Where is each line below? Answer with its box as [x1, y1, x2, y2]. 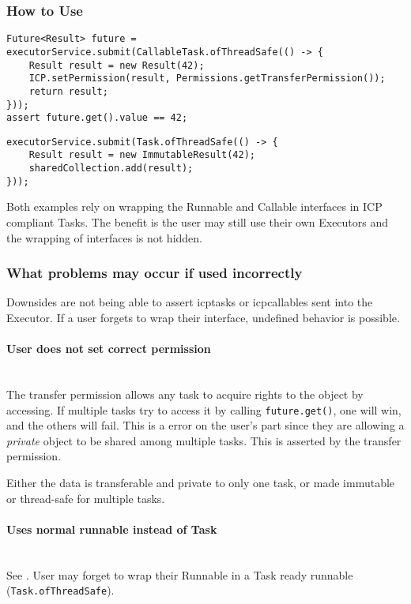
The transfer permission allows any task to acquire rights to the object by [6, 386, 364, 403]
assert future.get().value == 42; [6, 112, 188, 124]
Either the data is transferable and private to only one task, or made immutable [6, 475, 395, 491]
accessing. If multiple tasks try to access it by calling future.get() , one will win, [6, 401, 402, 418]
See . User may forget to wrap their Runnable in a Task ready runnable [6, 566, 353, 583]
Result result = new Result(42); [28, 59, 205, 71]
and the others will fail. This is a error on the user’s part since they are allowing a [6, 417, 405, 433]
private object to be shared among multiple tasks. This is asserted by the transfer [6, 432, 402, 448]
